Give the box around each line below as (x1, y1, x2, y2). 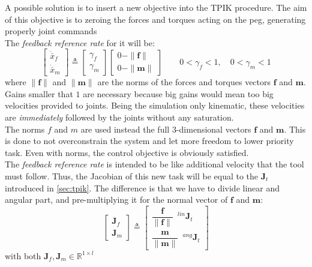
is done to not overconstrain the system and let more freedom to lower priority (5, 134, 294, 147)
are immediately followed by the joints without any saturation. (5, 111, 234, 123)
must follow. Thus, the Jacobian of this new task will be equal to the (5, 169, 259, 182)
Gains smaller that (5, 87, 73, 100)
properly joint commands (5, 25, 97, 37)
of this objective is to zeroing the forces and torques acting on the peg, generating (5, 13, 306, 25)
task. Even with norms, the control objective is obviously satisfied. (5, 146, 249, 158)
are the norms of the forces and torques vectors (97, 76, 271, 88)
